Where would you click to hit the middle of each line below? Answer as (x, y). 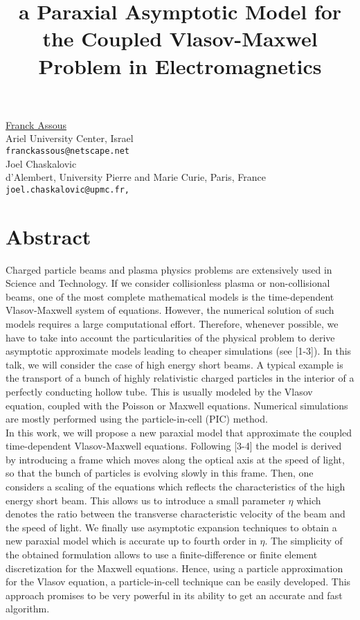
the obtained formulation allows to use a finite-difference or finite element (162, 555)
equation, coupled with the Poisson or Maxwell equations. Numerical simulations (177, 405)
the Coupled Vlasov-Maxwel (180, 38)
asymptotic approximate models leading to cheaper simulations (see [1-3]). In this (179, 351)
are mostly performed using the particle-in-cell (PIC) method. (137, 419)
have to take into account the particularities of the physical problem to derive (170, 337)
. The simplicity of (304, 541)
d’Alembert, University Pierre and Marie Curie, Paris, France (136, 177)
